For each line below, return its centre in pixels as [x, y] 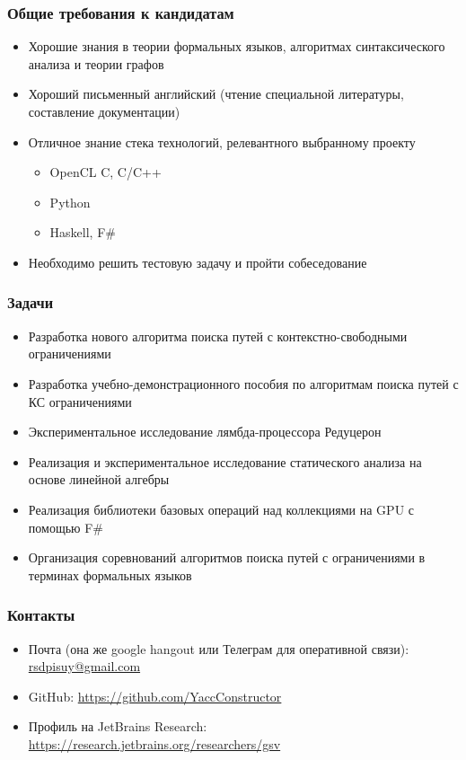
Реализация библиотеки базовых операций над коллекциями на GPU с [221, 509]
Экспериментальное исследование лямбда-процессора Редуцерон [205, 432]
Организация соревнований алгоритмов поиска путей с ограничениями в [227, 557]
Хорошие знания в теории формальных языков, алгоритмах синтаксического [237, 46]
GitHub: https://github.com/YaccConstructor [155, 696]
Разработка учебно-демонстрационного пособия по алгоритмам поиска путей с [243, 383]
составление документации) [104, 111]
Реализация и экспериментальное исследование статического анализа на [225, 461]
